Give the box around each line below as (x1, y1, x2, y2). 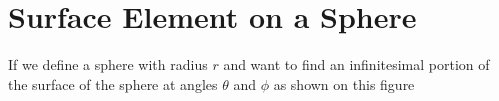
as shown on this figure (273, 73, 415, 94)
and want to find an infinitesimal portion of (223, 54, 490, 75)
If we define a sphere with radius (8, 54, 208, 75)
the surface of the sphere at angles (8, 73, 218, 94)
